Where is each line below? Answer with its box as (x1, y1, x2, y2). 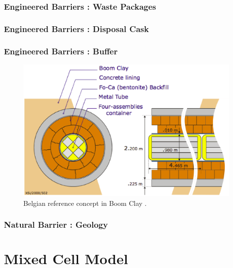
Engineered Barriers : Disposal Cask (4, 22, 149, 34)
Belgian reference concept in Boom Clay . (23, 198, 147, 208)
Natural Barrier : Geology (4, 218, 108, 231)
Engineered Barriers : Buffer (4, 45, 118, 57)
